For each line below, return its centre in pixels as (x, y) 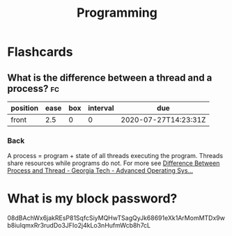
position (25, 108)
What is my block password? (92, 199)
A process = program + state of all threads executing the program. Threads (115, 156)
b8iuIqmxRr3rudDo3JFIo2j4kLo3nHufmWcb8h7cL (79, 226)
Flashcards (40, 52)
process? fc (33, 88)
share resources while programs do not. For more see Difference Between (114, 163)
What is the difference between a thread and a (110, 78)
